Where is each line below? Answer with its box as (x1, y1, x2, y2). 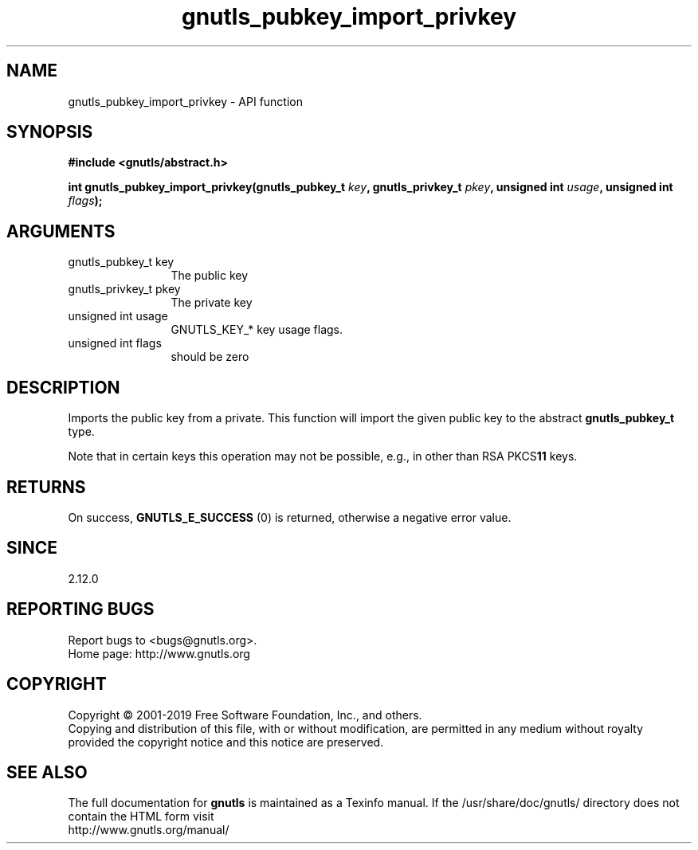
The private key (171, 296, 253, 310)
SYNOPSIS (6, 122, 93, 143)
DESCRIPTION (6, 377, 120, 398)
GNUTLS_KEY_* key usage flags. (171, 323, 343, 337)
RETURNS (6, 476, 86, 497)
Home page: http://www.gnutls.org (68, 646, 250, 660)
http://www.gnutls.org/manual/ (68, 823, 229, 837)
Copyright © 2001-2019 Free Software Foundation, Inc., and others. (68, 707, 422, 722)
